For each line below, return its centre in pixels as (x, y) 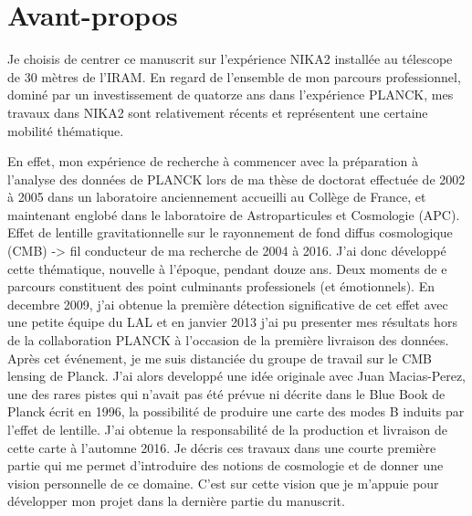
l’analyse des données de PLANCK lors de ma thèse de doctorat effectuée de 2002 (236, 179)
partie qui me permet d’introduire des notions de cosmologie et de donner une (226, 465)
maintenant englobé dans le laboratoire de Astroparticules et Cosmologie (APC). (234, 214)
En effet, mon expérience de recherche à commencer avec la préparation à (213, 161)
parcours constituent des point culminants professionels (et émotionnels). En (221, 286)
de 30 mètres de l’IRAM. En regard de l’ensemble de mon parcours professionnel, (234, 76)
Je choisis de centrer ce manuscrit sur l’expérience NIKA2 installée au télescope (230, 59)
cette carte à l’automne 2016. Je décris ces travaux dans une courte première (222, 447)
